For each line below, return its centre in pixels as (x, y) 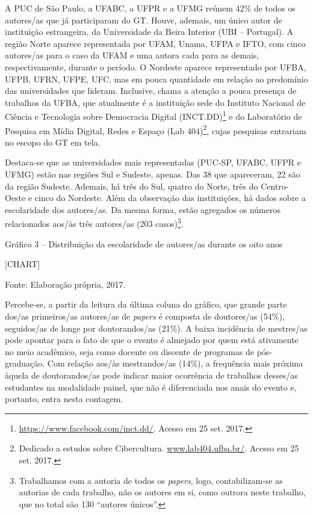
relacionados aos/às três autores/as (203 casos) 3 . (94, 223)
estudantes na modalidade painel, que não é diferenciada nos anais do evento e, (151, 387)
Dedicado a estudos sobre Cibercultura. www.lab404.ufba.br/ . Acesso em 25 (159, 448)
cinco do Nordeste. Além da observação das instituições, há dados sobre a (170, 198)
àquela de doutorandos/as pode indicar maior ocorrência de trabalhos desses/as (151, 375)
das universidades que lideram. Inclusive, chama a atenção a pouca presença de (151, 91)
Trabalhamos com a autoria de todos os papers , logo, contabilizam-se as (151, 480)
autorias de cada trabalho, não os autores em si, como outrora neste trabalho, (162, 492)
